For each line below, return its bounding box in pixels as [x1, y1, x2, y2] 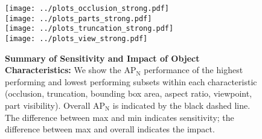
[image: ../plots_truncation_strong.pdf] [5, 24, 174, 33]
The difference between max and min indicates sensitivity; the [5, 111, 234, 123]
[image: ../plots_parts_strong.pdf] [5, 14, 152, 23]
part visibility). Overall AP [5, 99, 106, 111]
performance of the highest [144, 63, 243, 76]
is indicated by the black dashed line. [112, 99, 251, 111]
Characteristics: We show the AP [5, 63, 136, 76]
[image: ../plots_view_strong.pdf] [5, 34, 148, 43]
